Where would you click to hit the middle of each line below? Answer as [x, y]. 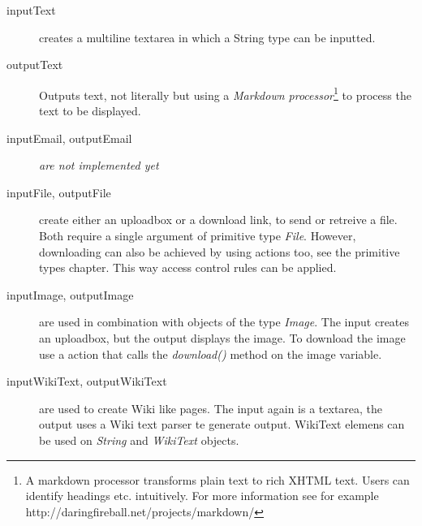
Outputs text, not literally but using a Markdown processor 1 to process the [225, 93]
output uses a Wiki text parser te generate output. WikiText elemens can [222, 424]
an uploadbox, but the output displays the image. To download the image [222, 337]
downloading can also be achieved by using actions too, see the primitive [220, 251]
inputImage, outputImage [70, 294]
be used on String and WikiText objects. [139, 440]
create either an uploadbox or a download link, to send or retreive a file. [218, 220]
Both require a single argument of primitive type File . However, [198, 235]
